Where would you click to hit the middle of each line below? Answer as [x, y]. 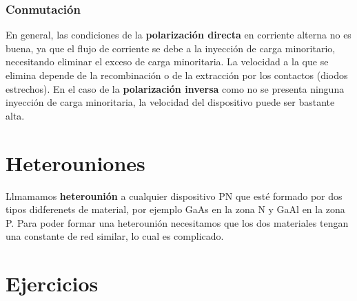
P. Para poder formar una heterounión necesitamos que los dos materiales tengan [177, 222]
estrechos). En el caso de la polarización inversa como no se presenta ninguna [175, 88]
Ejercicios [52, 283]
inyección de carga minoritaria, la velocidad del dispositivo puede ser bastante [170, 102]
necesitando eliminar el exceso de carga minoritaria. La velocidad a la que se [167, 62]
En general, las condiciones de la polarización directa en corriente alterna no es [178, 35]
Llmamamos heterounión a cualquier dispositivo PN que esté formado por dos [174, 196]
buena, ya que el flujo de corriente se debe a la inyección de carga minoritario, [171, 48]
